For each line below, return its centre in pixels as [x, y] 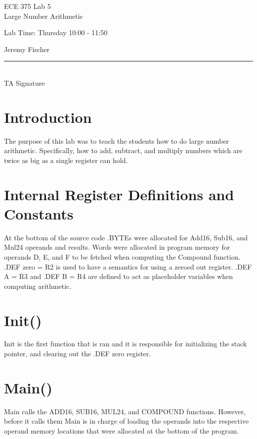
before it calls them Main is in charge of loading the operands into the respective [127, 421]
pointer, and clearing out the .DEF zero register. [78, 354]
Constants [39, 213]
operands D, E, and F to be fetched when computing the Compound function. [122, 256]
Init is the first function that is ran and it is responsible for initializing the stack [126, 344]
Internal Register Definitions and [119, 194]
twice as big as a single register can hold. [66, 160]
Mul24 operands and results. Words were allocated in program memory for [117, 247]
